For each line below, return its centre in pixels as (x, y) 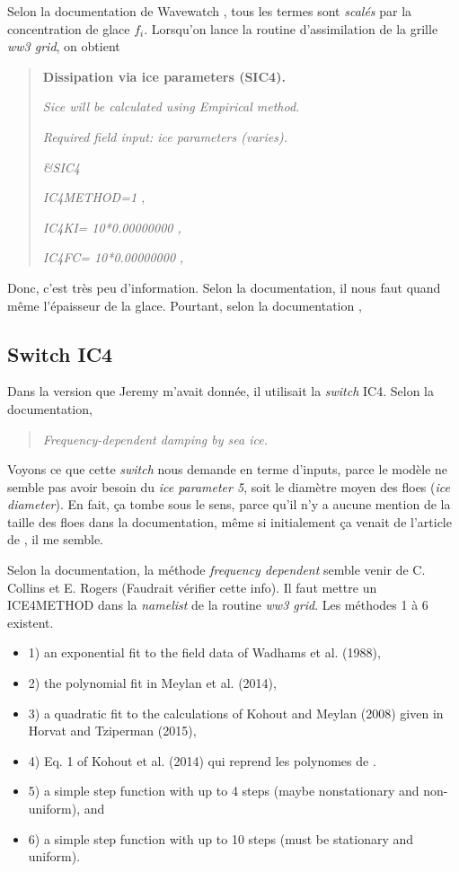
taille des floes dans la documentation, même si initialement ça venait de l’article (229, 521)
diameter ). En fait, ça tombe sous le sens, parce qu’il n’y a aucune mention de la (229, 504)
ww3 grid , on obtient (64, 46)
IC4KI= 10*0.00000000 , (112, 227)
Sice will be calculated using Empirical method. (171, 106)
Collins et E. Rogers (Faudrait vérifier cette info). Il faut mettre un (192, 587)
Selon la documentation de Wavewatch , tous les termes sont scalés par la (210, 11)
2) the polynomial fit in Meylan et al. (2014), (152, 683)
